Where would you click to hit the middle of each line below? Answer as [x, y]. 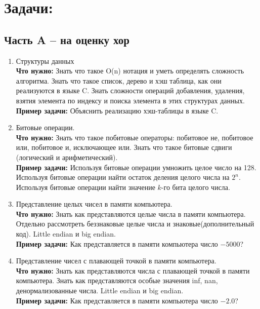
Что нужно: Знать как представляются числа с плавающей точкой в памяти [133, 270]
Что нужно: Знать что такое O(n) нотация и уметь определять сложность [130, 71]
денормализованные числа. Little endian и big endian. [100, 291]
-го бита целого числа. [196, 187]
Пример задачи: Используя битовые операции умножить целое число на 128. [136, 167]
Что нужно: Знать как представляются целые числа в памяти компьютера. [131, 214]
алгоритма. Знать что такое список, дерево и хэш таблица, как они [119, 80]
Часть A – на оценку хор [67, 39]
